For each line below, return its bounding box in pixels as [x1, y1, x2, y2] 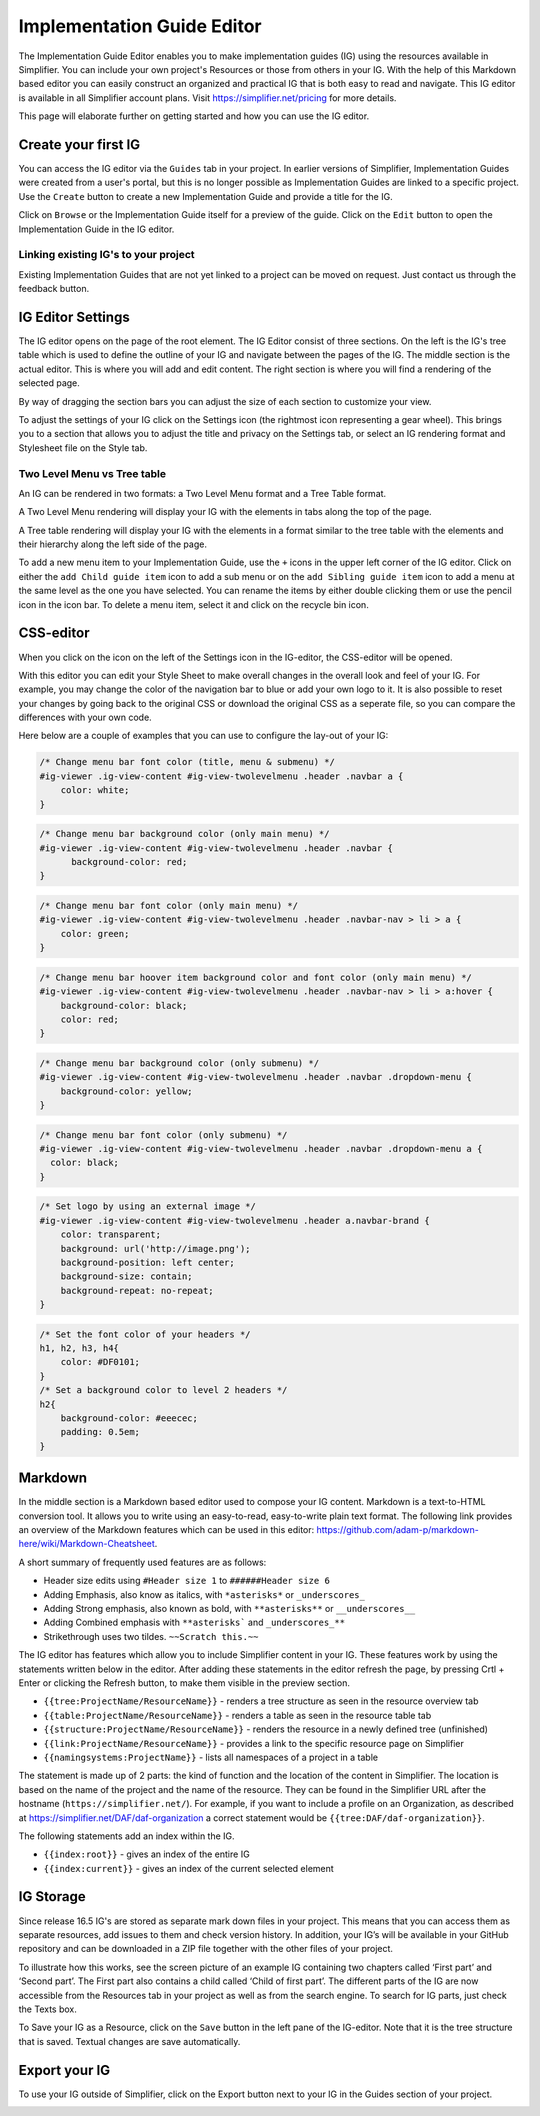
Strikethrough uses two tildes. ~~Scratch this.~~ [43, 1630, 259, 1642]
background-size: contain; [60, 1271, 194, 1282]
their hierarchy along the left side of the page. [18, 538, 207, 550]
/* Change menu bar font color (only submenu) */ [39, 1129, 288, 1140]
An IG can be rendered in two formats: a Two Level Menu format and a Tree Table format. [18, 487, 387, 499]
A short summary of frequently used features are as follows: [18, 1556, 267, 1568]
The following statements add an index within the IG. [18, 1830, 235, 1842]
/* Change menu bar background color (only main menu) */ [39, 828, 330, 840]
